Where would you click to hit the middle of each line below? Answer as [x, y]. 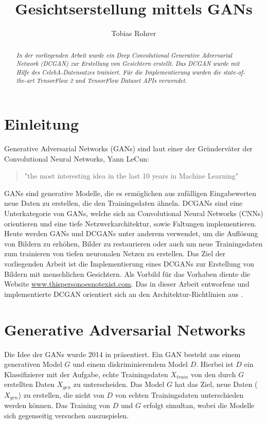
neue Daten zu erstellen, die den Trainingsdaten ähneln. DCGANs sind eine [123, 203]
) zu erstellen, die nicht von [61, 394]
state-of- [234, 72]
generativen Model [33, 364]
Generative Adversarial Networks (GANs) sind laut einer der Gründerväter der [128, 148]
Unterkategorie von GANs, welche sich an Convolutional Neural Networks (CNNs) [134, 213]
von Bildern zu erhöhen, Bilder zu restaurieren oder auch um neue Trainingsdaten [133, 243]
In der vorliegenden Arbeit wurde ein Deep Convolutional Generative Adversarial [124, 55]
